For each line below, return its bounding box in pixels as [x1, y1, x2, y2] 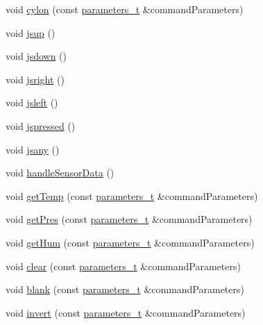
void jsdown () [6, 49, 67, 63]
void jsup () [6, 25, 56, 40]
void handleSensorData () [6, 165, 114, 180]
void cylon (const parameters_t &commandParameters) [6, 2, 244, 16]
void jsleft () [6, 95, 58, 110]
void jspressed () [6, 118, 76, 133]
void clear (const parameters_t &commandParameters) [6, 258, 241, 273]
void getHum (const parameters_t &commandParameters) [6, 235, 255, 249]
